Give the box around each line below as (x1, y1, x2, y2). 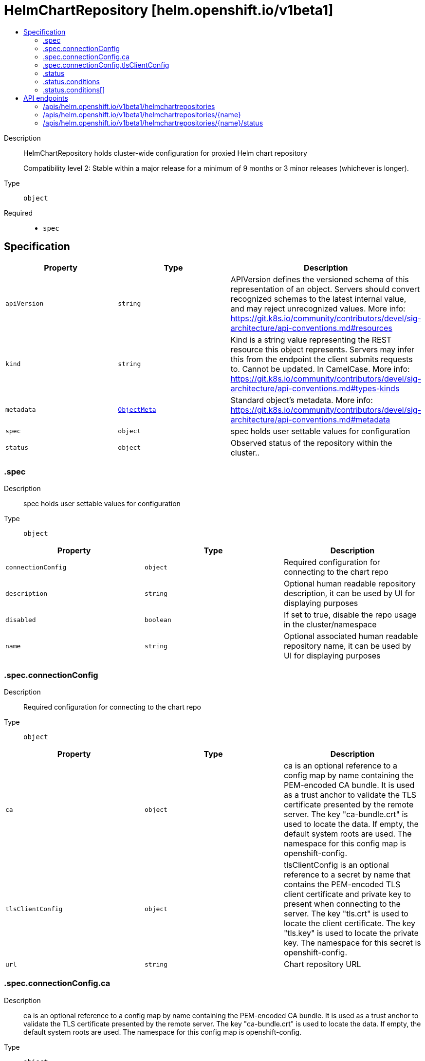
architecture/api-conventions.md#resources (230, 323, 392, 333)
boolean (144, 616, 171, 623)
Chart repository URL (283, 959, 361, 970)
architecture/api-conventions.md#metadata (230, 414, 390, 424)
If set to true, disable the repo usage (283, 610, 417, 620)
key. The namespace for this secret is (283, 938, 421, 948)
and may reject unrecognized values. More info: (230, 303, 406, 313)
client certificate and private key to (283, 889, 411, 899)
